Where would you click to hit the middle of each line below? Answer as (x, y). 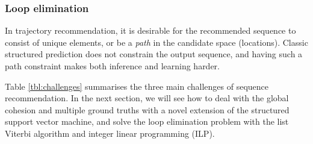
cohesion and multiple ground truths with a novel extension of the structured (147, 109)
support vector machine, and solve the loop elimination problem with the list (147, 121)
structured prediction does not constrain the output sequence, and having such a (154, 54)
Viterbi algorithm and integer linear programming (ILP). (110, 133)
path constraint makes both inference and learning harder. (112, 66)
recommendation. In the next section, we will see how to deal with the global (147, 98)
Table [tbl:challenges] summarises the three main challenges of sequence (137, 86)
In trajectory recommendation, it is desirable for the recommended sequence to (150, 30)
